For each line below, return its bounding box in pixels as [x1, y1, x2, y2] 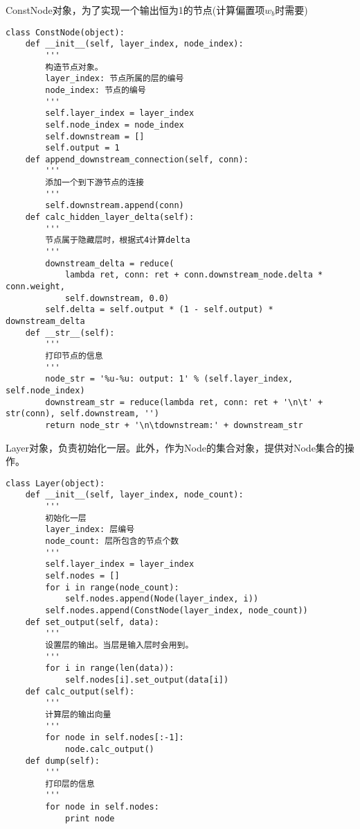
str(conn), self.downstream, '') [6, 409, 159, 419]
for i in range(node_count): [45, 582, 179, 592]
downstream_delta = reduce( [45, 258, 174, 268]
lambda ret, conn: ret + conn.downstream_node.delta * [64, 270, 323, 280]
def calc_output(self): [25, 686, 135, 696]
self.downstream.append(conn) [45, 200, 184, 211]
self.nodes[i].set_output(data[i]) [64, 674, 229, 685]
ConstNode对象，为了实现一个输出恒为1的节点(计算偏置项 [6, 3, 265, 17]
